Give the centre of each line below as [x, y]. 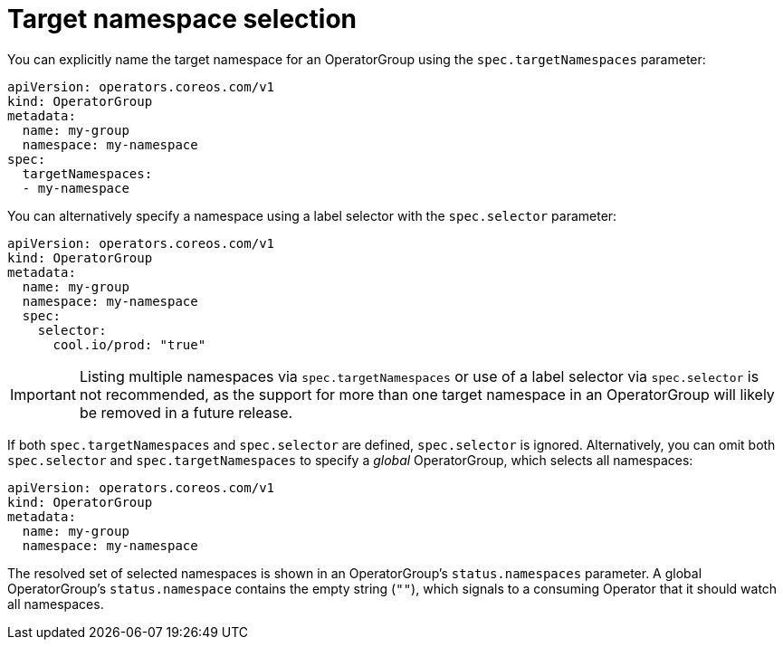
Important [43, 394]
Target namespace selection [182, 19]
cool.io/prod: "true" [129, 344]
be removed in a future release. [186, 412]
